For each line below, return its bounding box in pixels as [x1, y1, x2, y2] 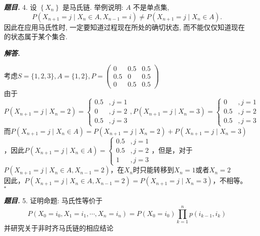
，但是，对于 [151, 145, 193, 155]
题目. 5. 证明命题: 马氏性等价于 [4, 195, 103, 206]
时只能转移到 [133, 165, 174, 175]
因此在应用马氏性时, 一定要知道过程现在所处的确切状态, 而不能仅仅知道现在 [4, 22, 245, 32]
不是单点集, [133, 2, 170, 12]
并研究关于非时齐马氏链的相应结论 [4, 223, 113, 233]
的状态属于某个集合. [4, 31, 67, 42]
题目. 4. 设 [4, 2, 37, 12]
